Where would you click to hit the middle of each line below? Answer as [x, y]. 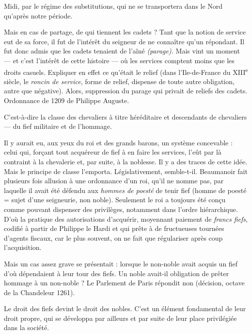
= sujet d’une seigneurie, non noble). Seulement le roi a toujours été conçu [115, 200]
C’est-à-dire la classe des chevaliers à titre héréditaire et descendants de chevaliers [126, 116]
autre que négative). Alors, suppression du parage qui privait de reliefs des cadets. [126, 91]
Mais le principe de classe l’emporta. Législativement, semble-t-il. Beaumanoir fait [126, 171]
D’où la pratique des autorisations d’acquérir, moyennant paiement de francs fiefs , [126, 219]
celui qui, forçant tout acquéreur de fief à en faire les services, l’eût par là [113, 152]
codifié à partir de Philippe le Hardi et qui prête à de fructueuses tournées [114, 228]
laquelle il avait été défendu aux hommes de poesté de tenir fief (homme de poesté [125, 190]
